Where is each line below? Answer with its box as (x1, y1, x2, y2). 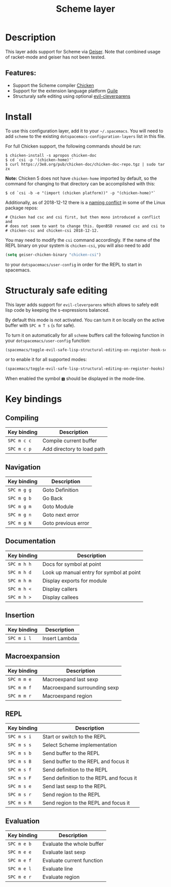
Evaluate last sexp (42, 849, 86, 856)
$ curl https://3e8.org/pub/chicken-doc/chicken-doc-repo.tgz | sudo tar (5, 161, 165, 167)
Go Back (42, 495, 63, 502)
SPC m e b (8, 841, 32, 847)
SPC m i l (8, 635, 32, 641)
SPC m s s (8, 742, 32, 748)
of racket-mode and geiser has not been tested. (5, 54, 106, 60)
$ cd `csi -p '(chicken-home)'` (5, 157, 74, 162)
